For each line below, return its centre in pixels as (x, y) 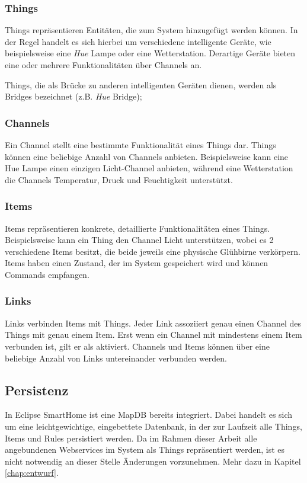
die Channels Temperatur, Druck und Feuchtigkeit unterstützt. (119, 179)
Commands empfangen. (47, 274)
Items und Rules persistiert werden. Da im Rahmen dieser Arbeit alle (131, 438)
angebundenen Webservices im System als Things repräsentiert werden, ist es (145, 450)
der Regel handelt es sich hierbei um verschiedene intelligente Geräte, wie (138, 41)
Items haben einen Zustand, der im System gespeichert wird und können (137, 263)
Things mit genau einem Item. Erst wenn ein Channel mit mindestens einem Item (153, 335)
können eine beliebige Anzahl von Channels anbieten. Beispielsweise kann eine (147, 156)
